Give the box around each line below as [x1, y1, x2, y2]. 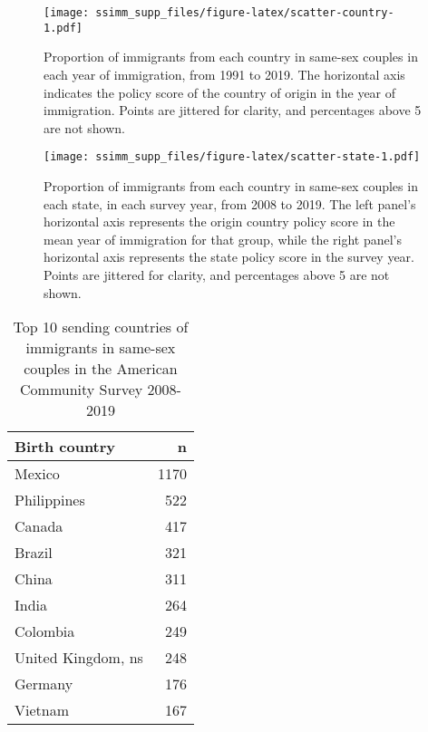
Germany [15, 673, 73, 695]
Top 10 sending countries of [13, 316, 189, 338]
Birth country [15, 436, 116, 457]
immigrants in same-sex [25, 337, 176, 359]
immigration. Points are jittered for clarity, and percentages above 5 [44, 101, 422, 120]
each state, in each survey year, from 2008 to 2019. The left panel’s [44, 194, 416, 213]
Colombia [15, 621, 75, 642]
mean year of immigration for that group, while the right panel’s [44, 229, 403, 248]
